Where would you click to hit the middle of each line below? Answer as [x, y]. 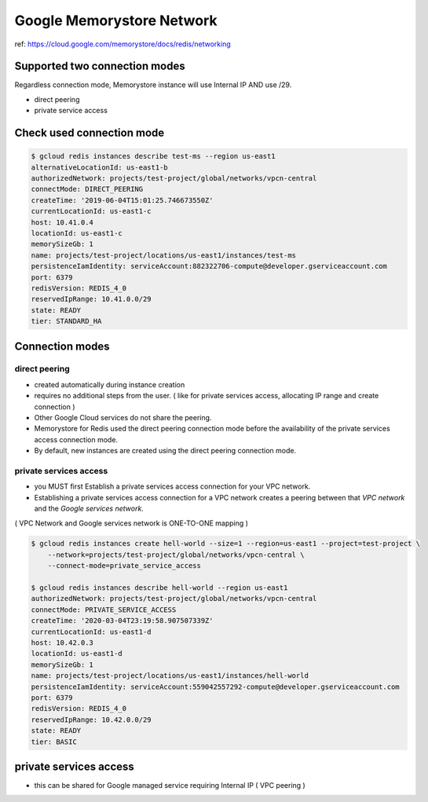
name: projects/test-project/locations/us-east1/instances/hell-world [170, 676]
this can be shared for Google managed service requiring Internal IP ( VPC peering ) [170, 786]
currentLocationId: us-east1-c [91, 211]
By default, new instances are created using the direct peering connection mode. [165, 451]
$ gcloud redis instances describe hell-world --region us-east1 [159, 588]
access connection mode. [76, 439]
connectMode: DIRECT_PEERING [87, 189]
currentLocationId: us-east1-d [91, 632]
